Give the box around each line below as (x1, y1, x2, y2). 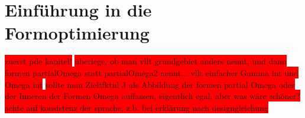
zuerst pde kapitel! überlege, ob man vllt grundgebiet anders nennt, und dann (5, 55, 287, 67)
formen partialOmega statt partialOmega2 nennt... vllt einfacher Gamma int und (5, 66, 298, 78)
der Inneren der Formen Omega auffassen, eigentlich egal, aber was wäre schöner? (5, 90, 300, 102)
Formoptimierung (5, 21, 150, 45)
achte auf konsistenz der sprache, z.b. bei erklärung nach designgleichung (5, 101, 268, 113)
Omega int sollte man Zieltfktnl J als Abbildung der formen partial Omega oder (5, 78, 295, 90)
